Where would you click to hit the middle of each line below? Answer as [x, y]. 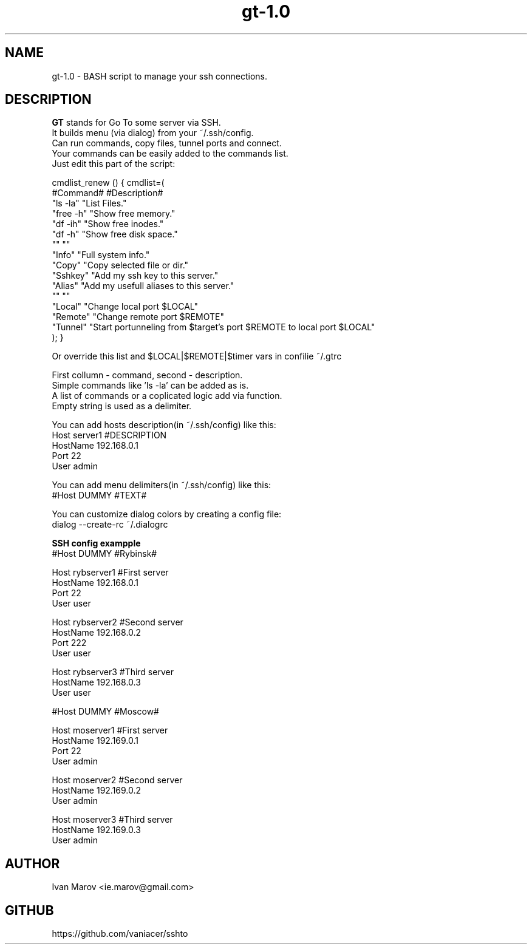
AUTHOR [32, 863]
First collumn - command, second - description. [147, 375]
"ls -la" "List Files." [89, 203]
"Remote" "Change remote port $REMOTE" [138, 317]
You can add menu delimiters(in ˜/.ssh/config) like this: [162, 485]
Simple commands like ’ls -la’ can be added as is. [150, 386]
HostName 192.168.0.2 [97, 633]
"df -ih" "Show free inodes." [108, 224]
